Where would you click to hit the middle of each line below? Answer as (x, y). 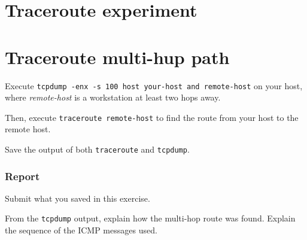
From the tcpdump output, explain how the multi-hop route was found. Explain (150, 218)
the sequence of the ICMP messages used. (81, 230)
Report (22, 176)
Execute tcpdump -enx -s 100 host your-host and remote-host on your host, (154, 85)
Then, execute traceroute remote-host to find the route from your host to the (152, 117)
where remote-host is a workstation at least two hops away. (113, 97)
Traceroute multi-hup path (117, 57)
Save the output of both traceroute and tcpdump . (97, 149)
